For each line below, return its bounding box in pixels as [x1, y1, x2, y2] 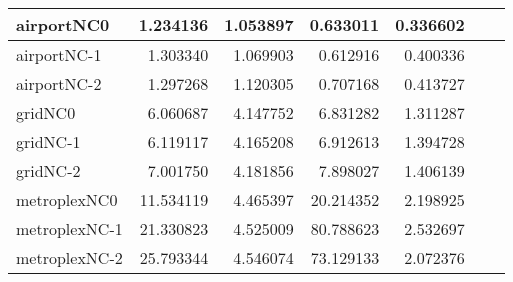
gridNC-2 [16, 159, 81, 182]
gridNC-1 [16, 130, 81, 153]
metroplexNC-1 [16, 217, 123, 240]
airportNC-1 [16, 43, 102, 66]
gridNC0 [16, 101, 76, 124]
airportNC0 [16, 13, 110, 36]
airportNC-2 [16, 72, 102, 95]
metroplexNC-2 [16, 246, 123, 269]
